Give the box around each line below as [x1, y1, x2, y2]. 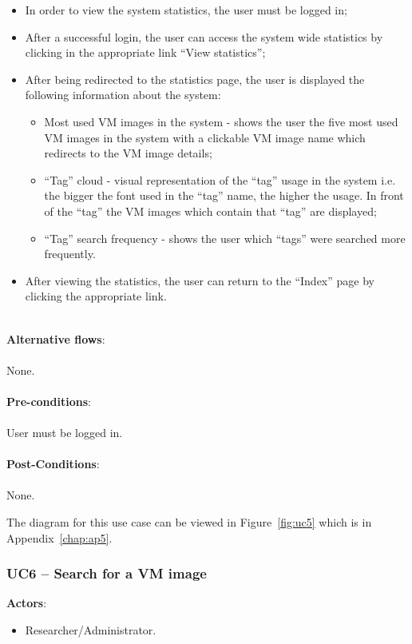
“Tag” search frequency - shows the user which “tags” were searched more [44, 229, 406, 246]
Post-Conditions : [6, 455, 100, 472]
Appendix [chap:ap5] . [6, 529, 113, 546]
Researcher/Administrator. [25, 622, 156, 638]
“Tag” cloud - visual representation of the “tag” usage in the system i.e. [44, 171, 396, 188]
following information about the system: [25, 86, 221, 103]
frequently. [44, 245, 96, 262]
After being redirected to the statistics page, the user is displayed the [25, 70, 365, 87]
